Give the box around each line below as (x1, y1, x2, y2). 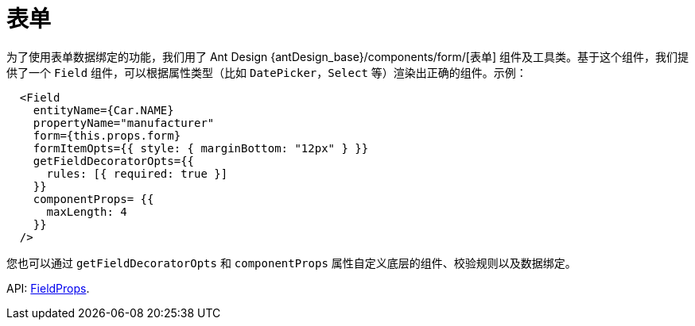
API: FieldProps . (6, 281, 90, 295)
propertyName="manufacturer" (33, 116, 215, 129)
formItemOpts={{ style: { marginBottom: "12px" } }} (33, 141, 369, 155)
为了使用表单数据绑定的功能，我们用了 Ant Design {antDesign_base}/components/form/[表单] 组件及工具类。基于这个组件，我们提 (6, 49, 689, 63)
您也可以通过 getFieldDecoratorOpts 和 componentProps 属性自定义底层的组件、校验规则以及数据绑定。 (6, 255, 577, 270)
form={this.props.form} (33, 128, 181, 142)
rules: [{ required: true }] (46, 167, 228, 180)
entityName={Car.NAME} (33, 103, 174, 117)
